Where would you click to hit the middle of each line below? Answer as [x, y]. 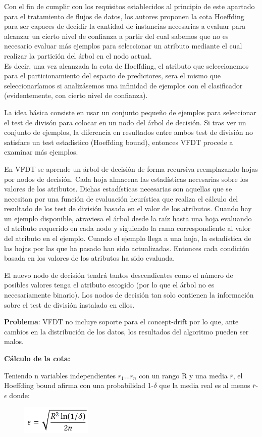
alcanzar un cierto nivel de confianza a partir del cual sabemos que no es [116, 36]
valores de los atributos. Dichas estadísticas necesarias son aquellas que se [118, 189]
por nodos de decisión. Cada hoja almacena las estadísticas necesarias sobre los [126, 179]
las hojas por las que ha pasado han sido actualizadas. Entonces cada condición [127, 248]
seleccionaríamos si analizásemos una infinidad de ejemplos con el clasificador [123, 85]
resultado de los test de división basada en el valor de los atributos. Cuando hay [128, 208]
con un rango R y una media [183, 375]
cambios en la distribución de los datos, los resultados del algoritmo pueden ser [126, 331]
